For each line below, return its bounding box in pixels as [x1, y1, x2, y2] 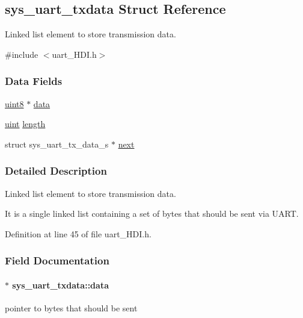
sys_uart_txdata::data [12, 278, 109, 291]
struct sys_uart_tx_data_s [5, 137, 109, 150]
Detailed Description [5, 163, 107, 178]
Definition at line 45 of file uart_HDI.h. [5, 227, 151, 240]
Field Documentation [5, 253, 109, 268]
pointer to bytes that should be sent [5, 302, 138, 314]
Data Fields [5, 73, 63, 89]
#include [5, 48, 38, 60]
